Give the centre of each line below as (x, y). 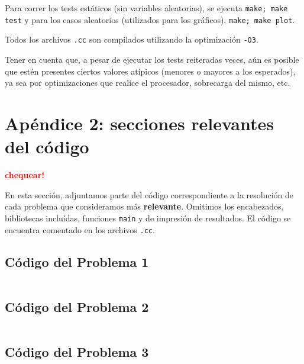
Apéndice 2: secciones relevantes (139, 123)
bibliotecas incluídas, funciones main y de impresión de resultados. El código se (148, 218)
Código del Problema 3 (77, 351)
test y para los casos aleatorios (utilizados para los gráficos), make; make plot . (150, 19)
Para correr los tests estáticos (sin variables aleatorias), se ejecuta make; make (146, 8)
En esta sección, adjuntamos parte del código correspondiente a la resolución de (149, 194)
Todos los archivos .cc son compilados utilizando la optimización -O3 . (132, 39)
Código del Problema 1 (77, 261)
